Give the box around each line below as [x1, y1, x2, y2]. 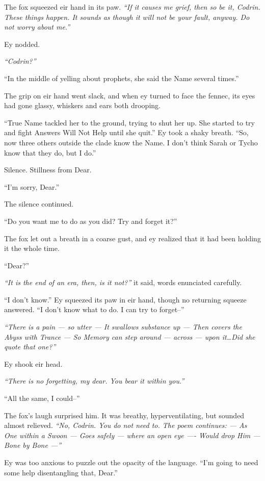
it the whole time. [4, 243, 60, 254]
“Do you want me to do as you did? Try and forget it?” [4, 215, 177, 226]
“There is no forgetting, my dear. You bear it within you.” [4, 375, 184, 386]
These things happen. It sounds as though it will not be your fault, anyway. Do [4, 11, 250, 22]
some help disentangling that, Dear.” [4, 467, 118, 477]
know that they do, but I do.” [4, 147, 96, 158]
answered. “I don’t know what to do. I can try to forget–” [4, 304, 184, 315]
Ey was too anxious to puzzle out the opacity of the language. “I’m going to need [4, 457, 258, 467]
